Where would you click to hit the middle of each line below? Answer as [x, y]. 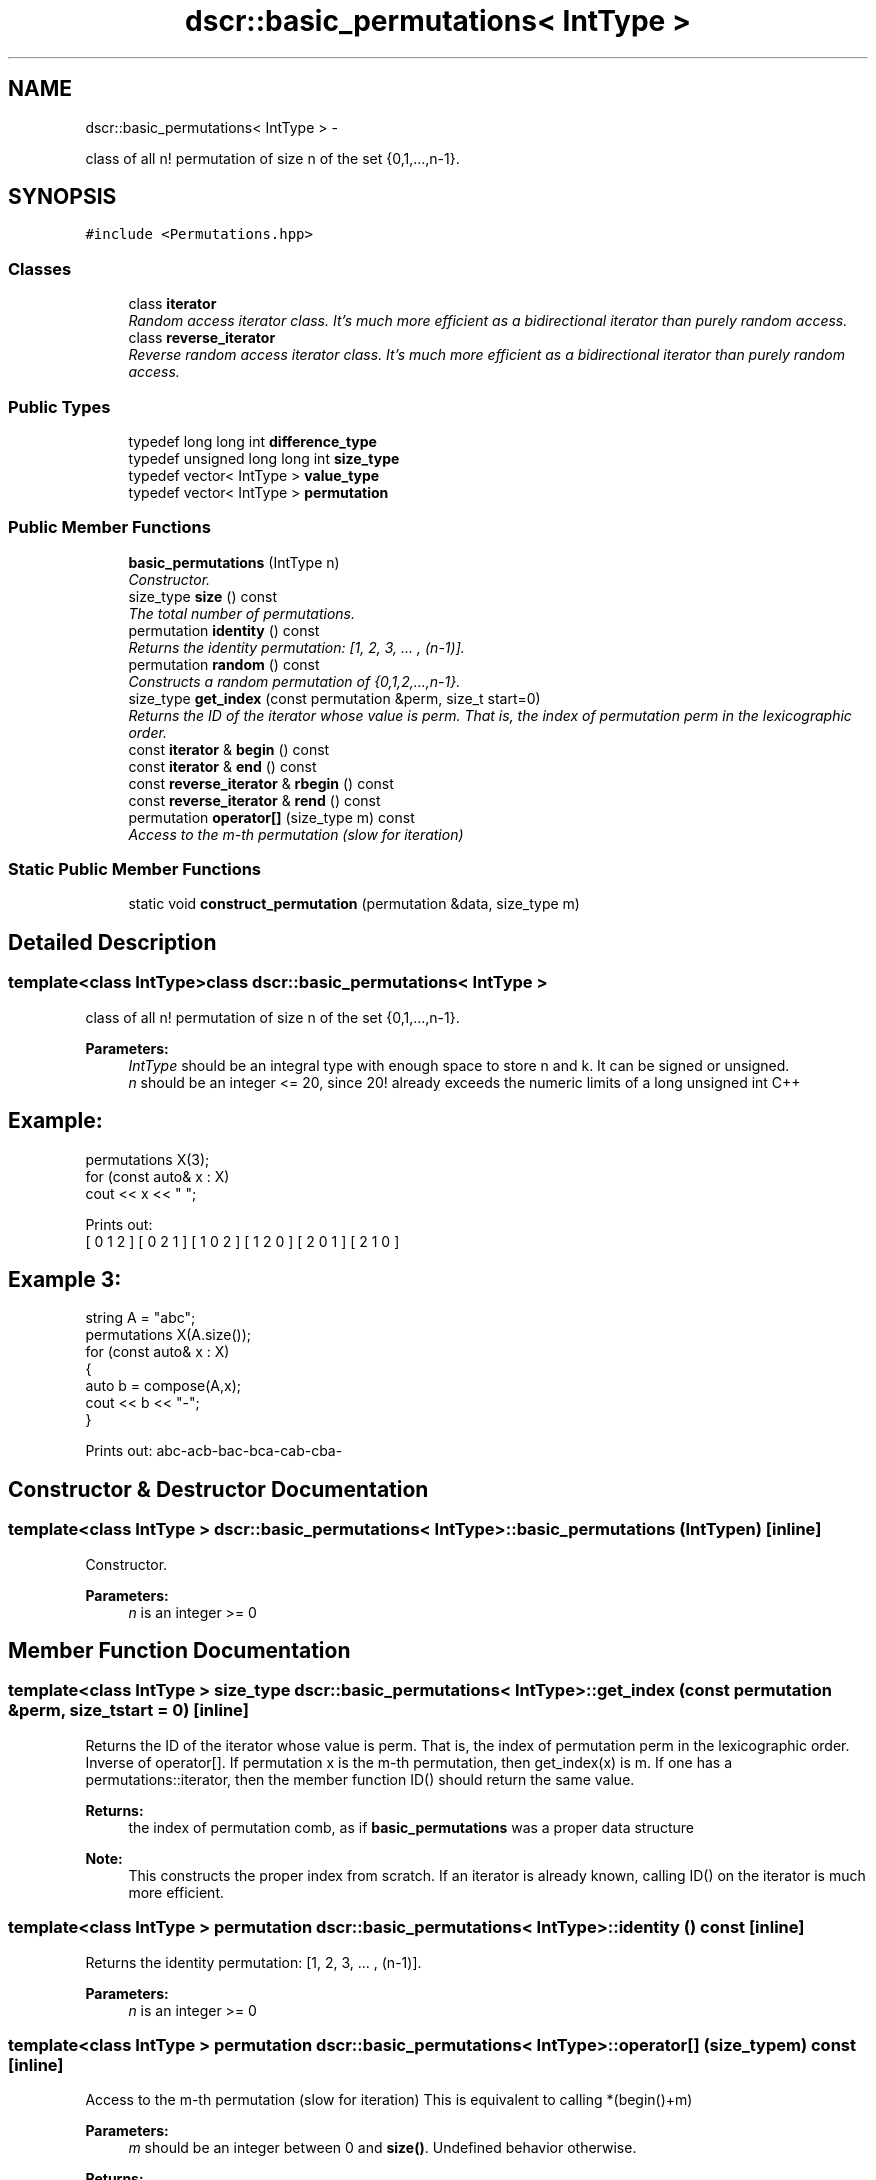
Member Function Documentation [179, 1650]
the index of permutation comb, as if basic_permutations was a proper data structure [411, 1827]
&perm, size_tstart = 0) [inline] [128, 1710]
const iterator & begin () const [229, 749]
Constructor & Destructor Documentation [218, 1489]
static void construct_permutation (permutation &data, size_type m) [354, 904]
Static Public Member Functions [135, 869]
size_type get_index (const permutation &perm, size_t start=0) [334, 698]
